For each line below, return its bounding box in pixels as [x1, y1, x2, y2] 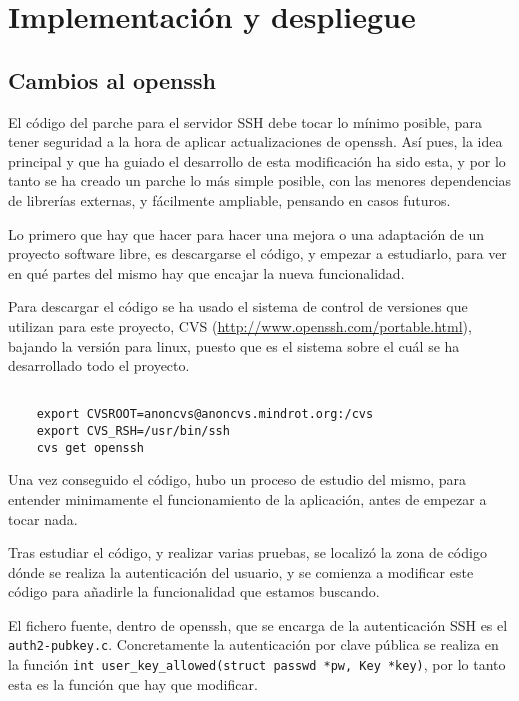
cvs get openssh [36, 440, 145, 455]
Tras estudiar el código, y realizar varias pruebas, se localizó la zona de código [8, 542, 487, 563]
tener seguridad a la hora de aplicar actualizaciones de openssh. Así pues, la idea [8, 131, 503, 152]
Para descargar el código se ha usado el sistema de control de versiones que [8, 296, 468, 317]
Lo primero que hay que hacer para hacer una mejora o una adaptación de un [8, 223, 485, 244]
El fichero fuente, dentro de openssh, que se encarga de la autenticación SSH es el [8, 614, 508, 635]
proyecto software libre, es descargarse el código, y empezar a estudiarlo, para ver [8, 243, 507, 264]
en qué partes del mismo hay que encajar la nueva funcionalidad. [8, 262, 405, 283]
